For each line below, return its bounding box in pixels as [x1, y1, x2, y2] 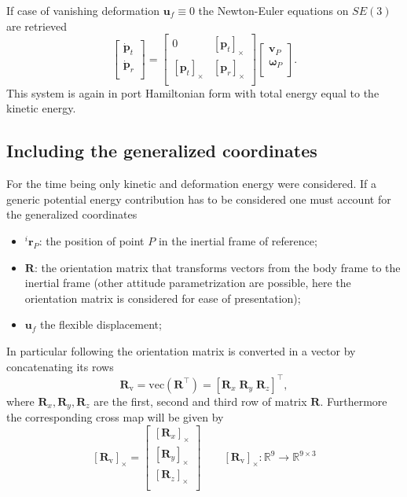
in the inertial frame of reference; [158, 233, 317, 249]
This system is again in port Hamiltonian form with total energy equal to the [6, 84, 379, 101]
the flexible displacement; [40, 316, 162, 333]
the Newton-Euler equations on [198, 2, 349, 18]
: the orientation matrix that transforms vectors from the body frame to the [34, 259, 401, 275]
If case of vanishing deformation [6, 2, 160, 18]
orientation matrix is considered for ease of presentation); [24, 289, 301, 306]
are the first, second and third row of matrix [93, 392, 307, 409]
